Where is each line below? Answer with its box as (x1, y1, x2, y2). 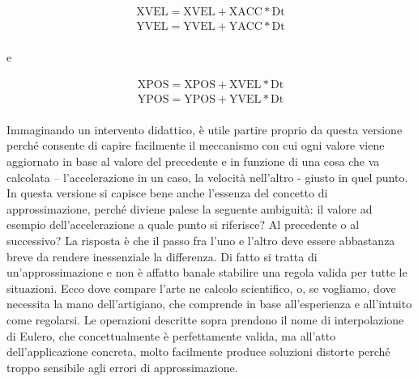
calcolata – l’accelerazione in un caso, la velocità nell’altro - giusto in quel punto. (6, 168, 408, 185)
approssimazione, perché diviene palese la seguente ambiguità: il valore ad (6, 200, 373, 217)
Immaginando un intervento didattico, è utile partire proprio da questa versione (6, 121, 403, 138)
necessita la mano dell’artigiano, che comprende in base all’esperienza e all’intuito (6, 295, 412, 312)
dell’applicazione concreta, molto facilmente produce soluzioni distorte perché (6, 343, 390, 360)
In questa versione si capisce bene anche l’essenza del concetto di (6, 184, 328, 201)
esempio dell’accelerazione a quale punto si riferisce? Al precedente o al (6, 216, 360, 233)
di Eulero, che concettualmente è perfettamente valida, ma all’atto (6, 327, 336, 344)
